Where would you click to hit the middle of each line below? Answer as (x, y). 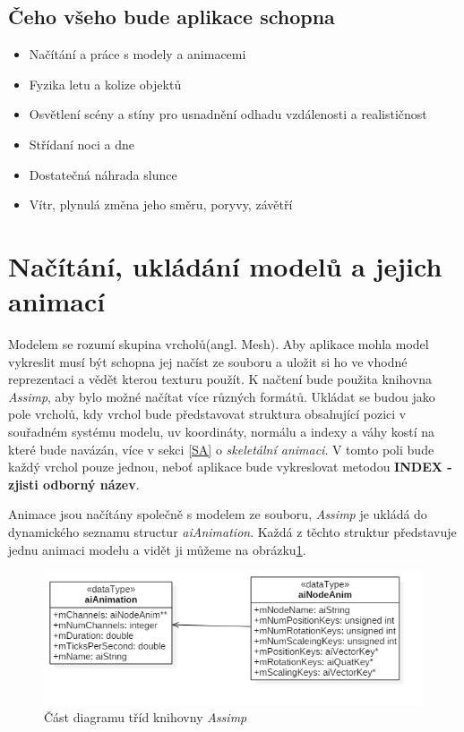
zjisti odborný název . (74, 484)
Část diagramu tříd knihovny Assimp (146, 716)
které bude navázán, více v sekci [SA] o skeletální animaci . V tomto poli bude (221, 449)
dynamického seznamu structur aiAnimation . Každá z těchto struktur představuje (232, 532)
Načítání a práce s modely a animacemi (137, 54)
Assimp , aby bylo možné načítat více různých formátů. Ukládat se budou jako (222, 396)
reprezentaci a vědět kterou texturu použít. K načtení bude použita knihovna (220, 379)
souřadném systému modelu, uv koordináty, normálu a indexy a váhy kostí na (222, 432)
